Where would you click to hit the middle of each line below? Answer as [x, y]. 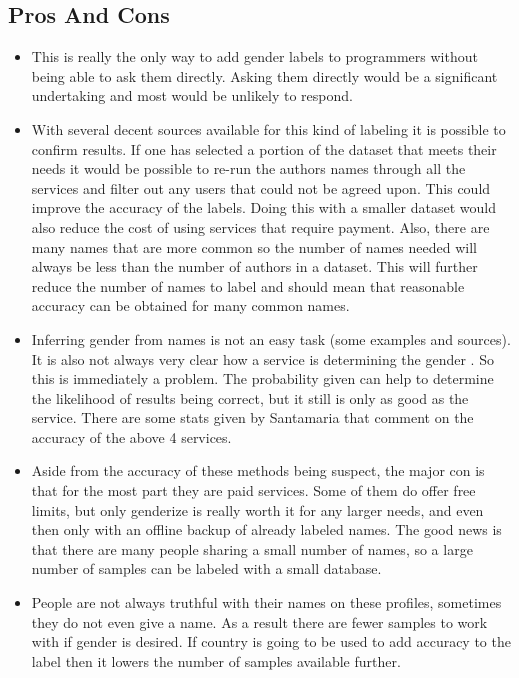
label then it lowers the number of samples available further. [216, 660]
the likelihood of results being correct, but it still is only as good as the [250, 397]
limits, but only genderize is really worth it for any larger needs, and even [257, 509]
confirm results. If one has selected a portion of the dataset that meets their [264, 148]
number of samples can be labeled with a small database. [206, 568]
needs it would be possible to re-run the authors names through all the [248, 168]
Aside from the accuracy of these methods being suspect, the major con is [258, 470]
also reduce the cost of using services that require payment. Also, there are [260, 226]
